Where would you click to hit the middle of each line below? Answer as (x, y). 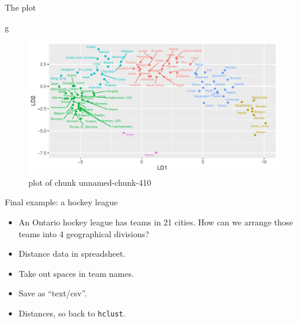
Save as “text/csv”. (53, 293)
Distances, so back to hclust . (72, 313)
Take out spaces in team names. (76, 273)
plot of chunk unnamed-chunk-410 (90, 182)
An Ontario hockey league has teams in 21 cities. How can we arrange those (156, 222)
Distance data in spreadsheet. (72, 253)
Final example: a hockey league (61, 202)
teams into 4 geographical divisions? (84, 233)
